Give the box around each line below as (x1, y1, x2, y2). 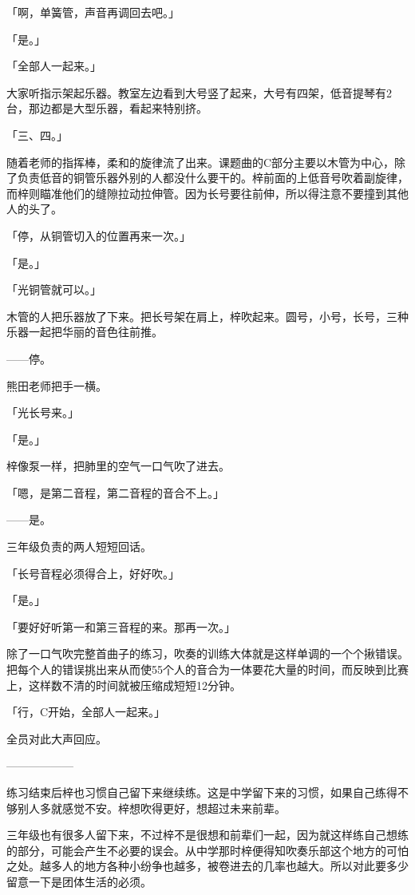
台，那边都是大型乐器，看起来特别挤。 (6, 100, 207, 117)
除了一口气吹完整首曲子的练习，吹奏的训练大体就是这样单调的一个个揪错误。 (6, 645, 409, 662)
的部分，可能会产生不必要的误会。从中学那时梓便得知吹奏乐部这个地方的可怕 (6, 842, 409, 858)
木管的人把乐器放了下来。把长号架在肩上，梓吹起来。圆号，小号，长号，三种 (6, 307, 409, 324)
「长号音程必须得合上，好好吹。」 (6, 564, 180, 581)
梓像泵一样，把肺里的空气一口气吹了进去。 (6, 457, 230, 474)
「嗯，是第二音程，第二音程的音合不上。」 (6, 484, 224, 501)
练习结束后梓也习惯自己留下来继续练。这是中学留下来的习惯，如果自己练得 (6, 784, 397, 800)
